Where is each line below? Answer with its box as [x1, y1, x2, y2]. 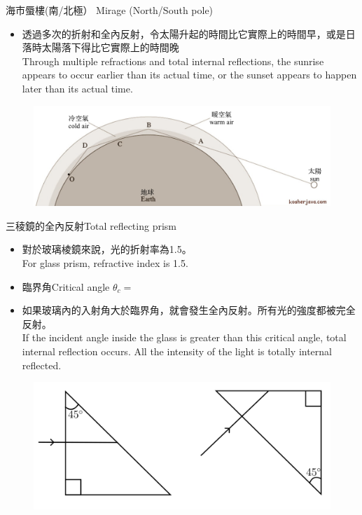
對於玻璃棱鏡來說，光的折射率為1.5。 [22, 242, 192, 256]
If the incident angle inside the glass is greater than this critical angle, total [22, 330, 347, 345]
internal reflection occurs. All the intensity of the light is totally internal [22, 343, 332, 358]
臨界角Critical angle [22, 279, 110, 294]
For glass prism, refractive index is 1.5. [22, 256, 188, 270]
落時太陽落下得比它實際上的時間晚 [22, 40, 179, 55]
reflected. [22, 357, 62, 372]
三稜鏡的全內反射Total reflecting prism [6, 218, 176, 233]
